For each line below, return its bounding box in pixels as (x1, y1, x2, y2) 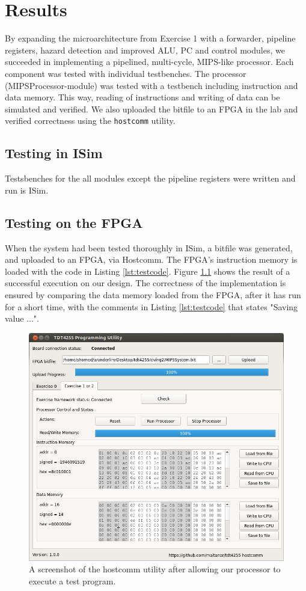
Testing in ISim (5, 144, 103, 162)
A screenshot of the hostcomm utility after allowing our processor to (29, 563, 281, 575)
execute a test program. (29, 574, 116, 587)
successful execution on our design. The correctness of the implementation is (5, 277, 286, 289)
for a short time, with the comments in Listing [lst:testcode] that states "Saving (5, 300, 298, 313)
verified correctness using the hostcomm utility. (5, 114, 176, 127)
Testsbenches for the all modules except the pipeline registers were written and (5, 172, 296, 185)
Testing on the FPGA (5, 213, 143, 231)
